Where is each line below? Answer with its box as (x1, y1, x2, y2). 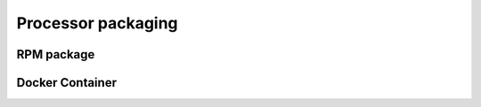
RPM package (16, 47, 95, 62)
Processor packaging (16, 13, 178, 33)
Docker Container (16, 75, 118, 90)
